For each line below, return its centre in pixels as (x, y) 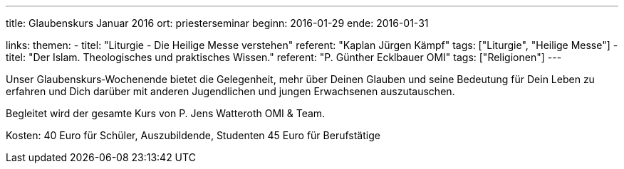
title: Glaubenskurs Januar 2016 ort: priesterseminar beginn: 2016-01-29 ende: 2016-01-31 (217, 23)
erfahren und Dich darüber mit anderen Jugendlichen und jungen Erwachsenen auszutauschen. (230, 91)
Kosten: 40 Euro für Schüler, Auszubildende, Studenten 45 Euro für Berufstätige (193, 135)
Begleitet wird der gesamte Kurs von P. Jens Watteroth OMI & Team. (166, 113)
